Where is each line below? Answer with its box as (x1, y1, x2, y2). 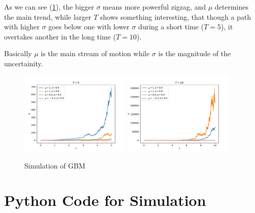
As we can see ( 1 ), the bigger (4, 2, 94, 12)
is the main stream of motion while (41, 48, 150, 59)
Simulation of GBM (24, 160, 86, 171)
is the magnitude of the (158, 48, 231, 59)
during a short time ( (138, 21, 204, 32)
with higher (4, 21, 40, 32)
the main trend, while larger (4, 11, 92, 22)
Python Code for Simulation (4, 190, 206, 210)
